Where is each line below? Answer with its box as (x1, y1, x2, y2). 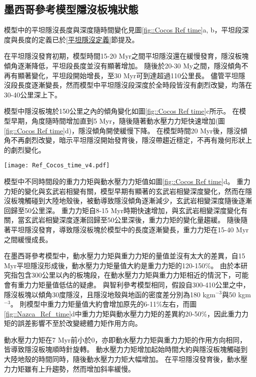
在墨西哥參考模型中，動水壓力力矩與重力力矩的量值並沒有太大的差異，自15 (4, 251, 245, 261)
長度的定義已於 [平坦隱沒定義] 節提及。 (17, 34, 139, 44)
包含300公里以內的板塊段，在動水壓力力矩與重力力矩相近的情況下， (17, 270, 235, 280)
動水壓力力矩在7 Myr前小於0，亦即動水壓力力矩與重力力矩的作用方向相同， (4, 334, 247, 345)
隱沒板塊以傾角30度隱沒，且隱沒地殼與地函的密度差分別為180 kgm (4, 289, 216, 299)
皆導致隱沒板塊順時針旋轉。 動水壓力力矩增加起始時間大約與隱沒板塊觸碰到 (4, 344, 248, 354)
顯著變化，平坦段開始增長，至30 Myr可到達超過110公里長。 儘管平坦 (17, 70, 239, 80)
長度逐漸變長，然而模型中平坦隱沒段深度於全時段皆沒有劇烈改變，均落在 (17, 80, 252, 90)
